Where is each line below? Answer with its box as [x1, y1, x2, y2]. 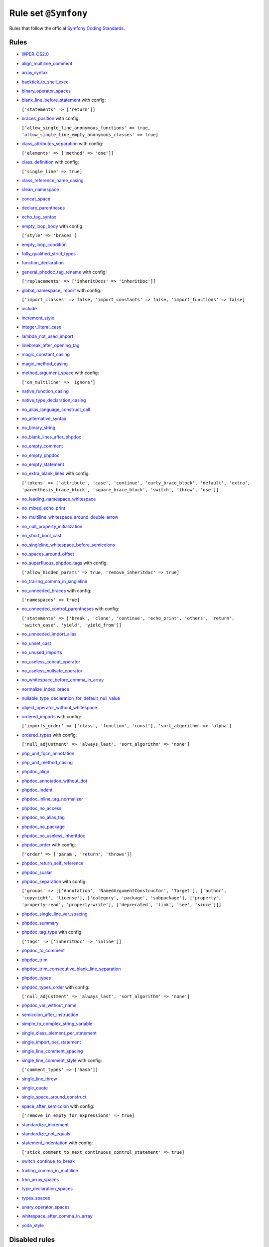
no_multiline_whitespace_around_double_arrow [21, 514, 119, 520]
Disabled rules [9, 1235, 55, 1244]
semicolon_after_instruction [21, 1012, 79, 1018]
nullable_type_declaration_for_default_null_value [21, 695, 121, 701]
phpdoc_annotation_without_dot [21, 778, 87, 784]
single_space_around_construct [21, 1094, 87, 1100]
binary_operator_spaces [21, 88, 71, 94]
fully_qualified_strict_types [21, 251, 76, 257]
